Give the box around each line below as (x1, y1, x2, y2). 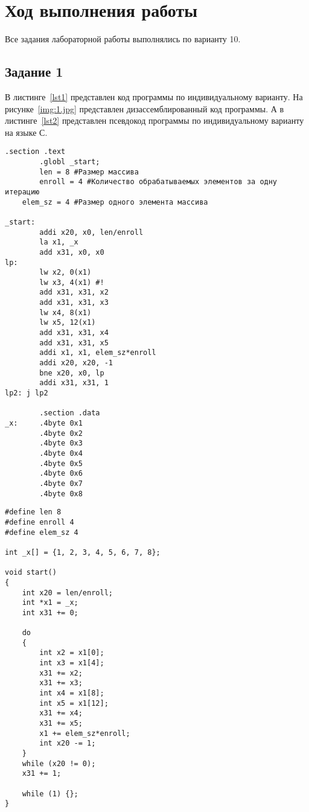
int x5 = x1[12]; (39, 699, 109, 708)
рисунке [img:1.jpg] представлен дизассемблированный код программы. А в (5, 102, 284, 115)
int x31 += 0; (22, 608, 78, 617)
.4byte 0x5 (39, 459, 83, 468)
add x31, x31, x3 (39, 298, 109, 307)
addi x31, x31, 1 (39, 379, 109, 388)
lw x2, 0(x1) (39, 268, 92, 277)
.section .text (5, 147, 66, 156)
